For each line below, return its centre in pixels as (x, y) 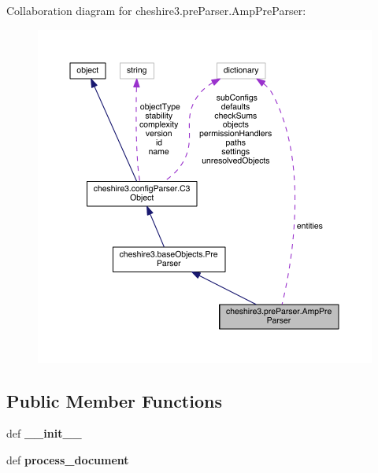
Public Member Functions (114, 400)
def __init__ (44, 433)
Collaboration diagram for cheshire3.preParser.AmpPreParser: (156, 10)
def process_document (68, 459)
